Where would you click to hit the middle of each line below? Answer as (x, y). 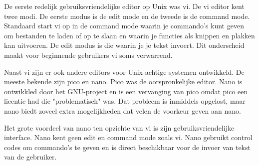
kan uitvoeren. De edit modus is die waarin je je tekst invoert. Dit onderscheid (124, 45)
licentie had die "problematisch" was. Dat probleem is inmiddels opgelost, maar (125, 101)
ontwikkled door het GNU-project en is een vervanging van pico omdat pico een (126, 91)
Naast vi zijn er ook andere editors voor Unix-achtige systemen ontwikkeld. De (124, 72)
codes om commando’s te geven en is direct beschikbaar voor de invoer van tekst (127, 147)
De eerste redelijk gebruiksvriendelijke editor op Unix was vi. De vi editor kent (124, 6)
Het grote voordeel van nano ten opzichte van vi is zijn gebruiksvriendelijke (119, 127)
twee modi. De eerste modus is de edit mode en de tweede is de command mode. (127, 16)
